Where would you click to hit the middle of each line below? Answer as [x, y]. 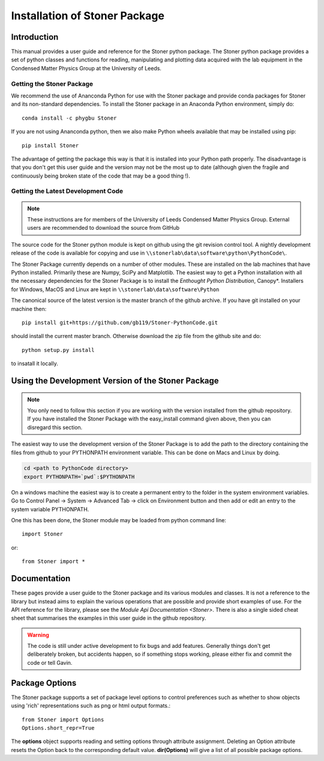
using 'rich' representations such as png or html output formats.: [91, 706]
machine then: [29, 309]
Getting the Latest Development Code [67, 191]
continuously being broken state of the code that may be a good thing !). [100, 176]
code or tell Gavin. [50, 662]
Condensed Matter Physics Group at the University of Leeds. [86, 68]
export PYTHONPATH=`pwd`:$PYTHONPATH [79, 476]
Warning [38, 635]
